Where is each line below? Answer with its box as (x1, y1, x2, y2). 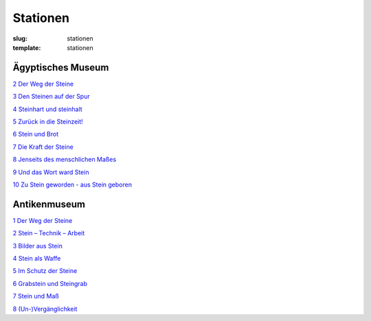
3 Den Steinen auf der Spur (12, 93, 90, 101)
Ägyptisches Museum (12, 62, 109, 73)
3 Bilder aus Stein (12, 241, 63, 250)
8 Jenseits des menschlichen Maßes (12, 155, 117, 164)
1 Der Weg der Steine (12, 216, 73, 224)
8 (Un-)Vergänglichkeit (12, 305, 78, 313)
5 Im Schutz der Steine (12, 267, 78, 275)
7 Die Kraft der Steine (12, 143, 74, 151)
